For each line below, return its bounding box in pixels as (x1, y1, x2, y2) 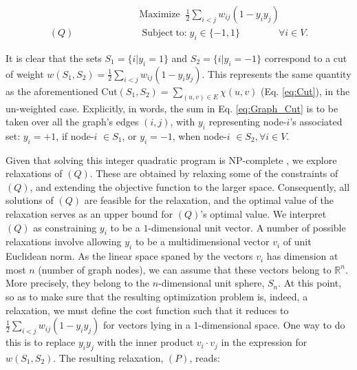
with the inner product (97, 335, 194, 349)
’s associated (290, 114, 343, 129)
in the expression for (221, 335, 307, 349)
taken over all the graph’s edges (6, 114, 139, 129)
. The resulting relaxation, (53, 351, 164, 365)
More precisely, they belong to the (6, 276, 149, 290)
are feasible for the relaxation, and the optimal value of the (84, 193, 334, 207)
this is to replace (6, 335, 76, 349)
